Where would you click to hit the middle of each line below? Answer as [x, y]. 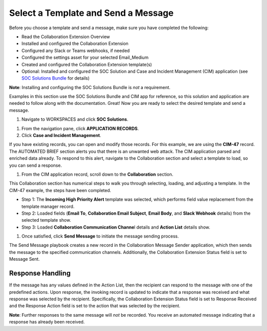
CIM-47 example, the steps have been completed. [60, 190]
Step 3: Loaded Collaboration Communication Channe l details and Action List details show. [116, 227]
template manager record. [48, 206]
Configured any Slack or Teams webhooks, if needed [76, 50]
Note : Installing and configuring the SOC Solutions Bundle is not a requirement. [90, 87]
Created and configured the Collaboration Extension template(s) [87, 64]
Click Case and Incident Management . [61, 136]
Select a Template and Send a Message [91, 13]
